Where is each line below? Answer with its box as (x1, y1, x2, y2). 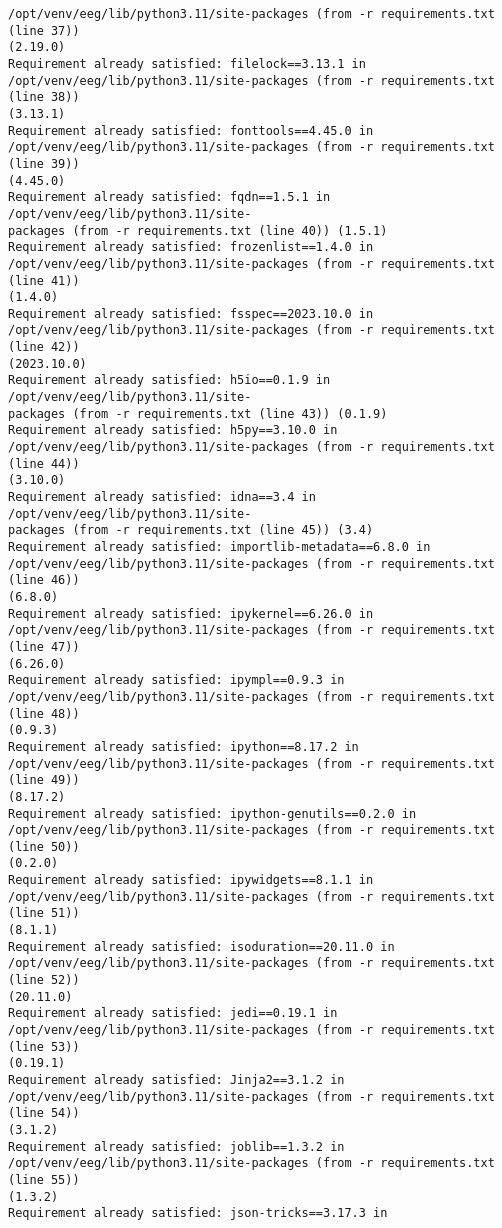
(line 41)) (8, 273, 80, 288)
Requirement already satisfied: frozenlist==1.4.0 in (8, 240, 374, 255)
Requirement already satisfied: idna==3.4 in (8, 490, 316, 505)
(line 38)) (8, 90, 80, 105)
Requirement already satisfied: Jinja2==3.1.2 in (8, 1073, 345, 1087)
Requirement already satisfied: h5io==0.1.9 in (8, 373, 331, 388)
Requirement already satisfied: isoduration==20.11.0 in (8, 939, 395, 954)
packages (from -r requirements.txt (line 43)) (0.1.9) (8, 406, 388, 421)
